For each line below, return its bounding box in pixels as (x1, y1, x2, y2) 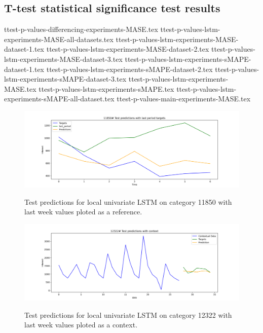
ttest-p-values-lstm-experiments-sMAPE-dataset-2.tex (46, 63, 213, 74)
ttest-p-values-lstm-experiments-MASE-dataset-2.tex (46, 44, 209, 54)
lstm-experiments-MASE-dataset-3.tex (4, 53, 123, 64)
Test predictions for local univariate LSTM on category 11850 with (24, 196, 232, 207)
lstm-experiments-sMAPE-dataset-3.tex (4, 73, 127, 84)
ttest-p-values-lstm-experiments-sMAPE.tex (39, 83, 174, 94)
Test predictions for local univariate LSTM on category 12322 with (24, 309, 232, 320)
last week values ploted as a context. (24, 319, 138, 330)
